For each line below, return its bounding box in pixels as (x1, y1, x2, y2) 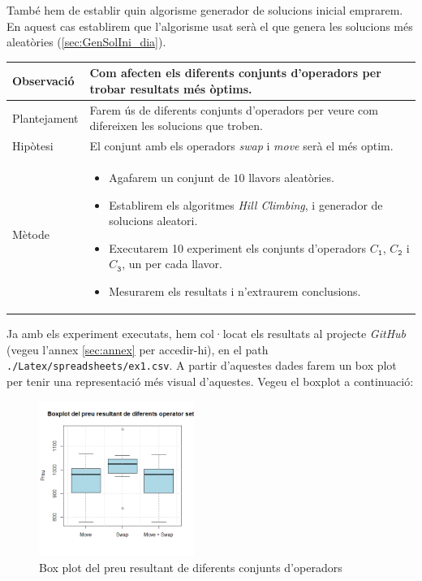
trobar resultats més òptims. (89, 80, 252, 97)
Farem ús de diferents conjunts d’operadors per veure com (89, 101, 378, 118)
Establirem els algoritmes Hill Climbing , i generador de (109, 196, 383, 213)
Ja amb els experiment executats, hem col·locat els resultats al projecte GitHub (6, 325, 407, 342)
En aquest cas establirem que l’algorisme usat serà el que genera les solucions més (6, 17, 413, 34)
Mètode (12, 225, 50, 242)
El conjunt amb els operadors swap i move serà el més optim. (89, 137, 394, 154)
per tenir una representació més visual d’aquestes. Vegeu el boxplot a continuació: (6, 372, 414, 389)
